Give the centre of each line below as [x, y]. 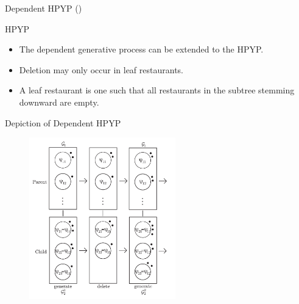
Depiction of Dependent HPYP [63, 122]
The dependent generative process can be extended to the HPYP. [141, 49]
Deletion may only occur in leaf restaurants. [101, 69]
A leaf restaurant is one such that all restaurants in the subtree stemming [157, 90]
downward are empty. [59, 102]
